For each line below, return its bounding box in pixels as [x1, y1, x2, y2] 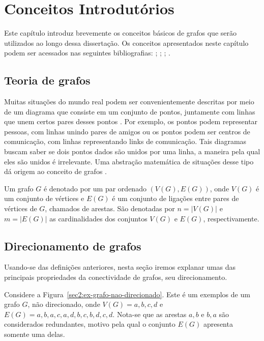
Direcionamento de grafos [4, 238, 141, 253]
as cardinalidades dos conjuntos [49, 213, 148, 223]
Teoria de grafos [4, 72, 91, 88]
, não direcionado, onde [27, 299, 100, 309]
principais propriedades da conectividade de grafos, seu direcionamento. [4, 272, 227, 282]
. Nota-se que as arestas [112, 308, 187, 319]
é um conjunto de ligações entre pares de [112, 193, 239, 204]
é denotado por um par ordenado [43, 183, 146, 193]
